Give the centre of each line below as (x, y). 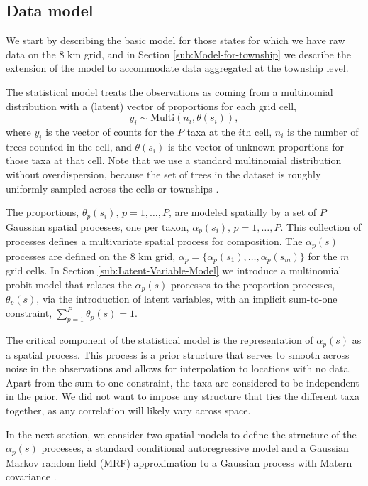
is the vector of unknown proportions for (256, 146)
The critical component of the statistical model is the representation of (160, 340)
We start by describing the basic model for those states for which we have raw (175, 40)
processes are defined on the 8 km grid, (91, 255)
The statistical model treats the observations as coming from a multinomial (169, 91)
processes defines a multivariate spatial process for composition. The (154, 241)
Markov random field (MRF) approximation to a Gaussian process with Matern (179, 462)
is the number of (323, 131)
